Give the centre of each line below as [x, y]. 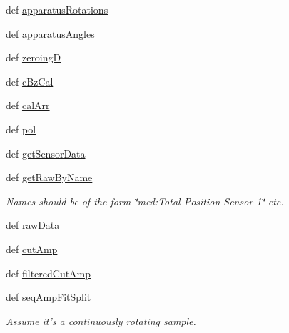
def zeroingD [34, 57]
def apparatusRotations [57, 9]
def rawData [33, 225]
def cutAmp [32, 249]
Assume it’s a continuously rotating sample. [101, 321]
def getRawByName [49, 177]
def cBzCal [30, 81]
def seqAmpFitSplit [49, 297]
